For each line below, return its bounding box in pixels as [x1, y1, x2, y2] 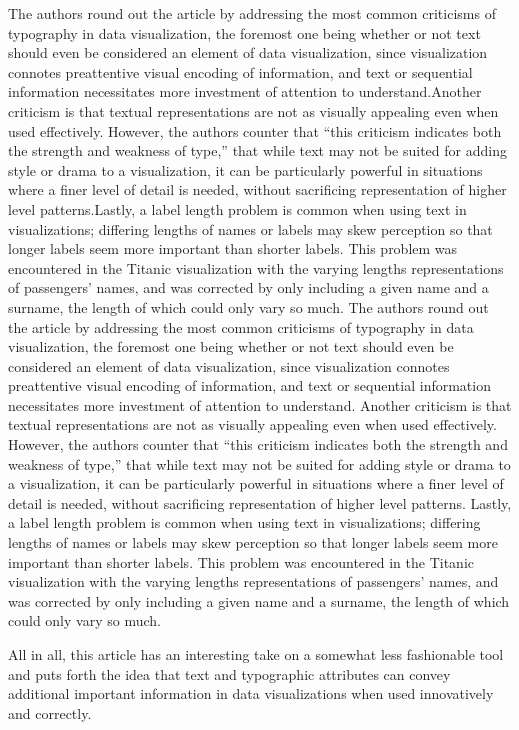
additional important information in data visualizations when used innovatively [8, 683, 494, 704]
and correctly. [8, 702, 92, 723]
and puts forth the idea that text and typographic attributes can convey [8, 663, 451, 684]
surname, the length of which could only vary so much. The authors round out [8, 296, 489, 317]
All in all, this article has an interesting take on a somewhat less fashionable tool [8, 644, 504, 664]
